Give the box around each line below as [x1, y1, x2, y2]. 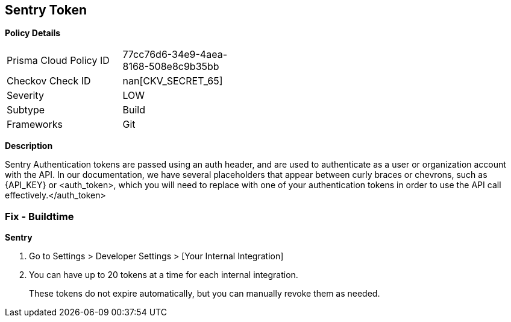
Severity [7, 89, 44, 102]
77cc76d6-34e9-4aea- [122, 48, 227, 61]
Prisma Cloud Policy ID [7, 54, 110, 67]
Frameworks [7, 118, 63, 131]
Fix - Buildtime [5, 210, 74, 223]
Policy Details [5, 28, 61, 39]
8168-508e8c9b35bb [122, 60, 219, 73]
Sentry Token [5, 2, 87, 17]
